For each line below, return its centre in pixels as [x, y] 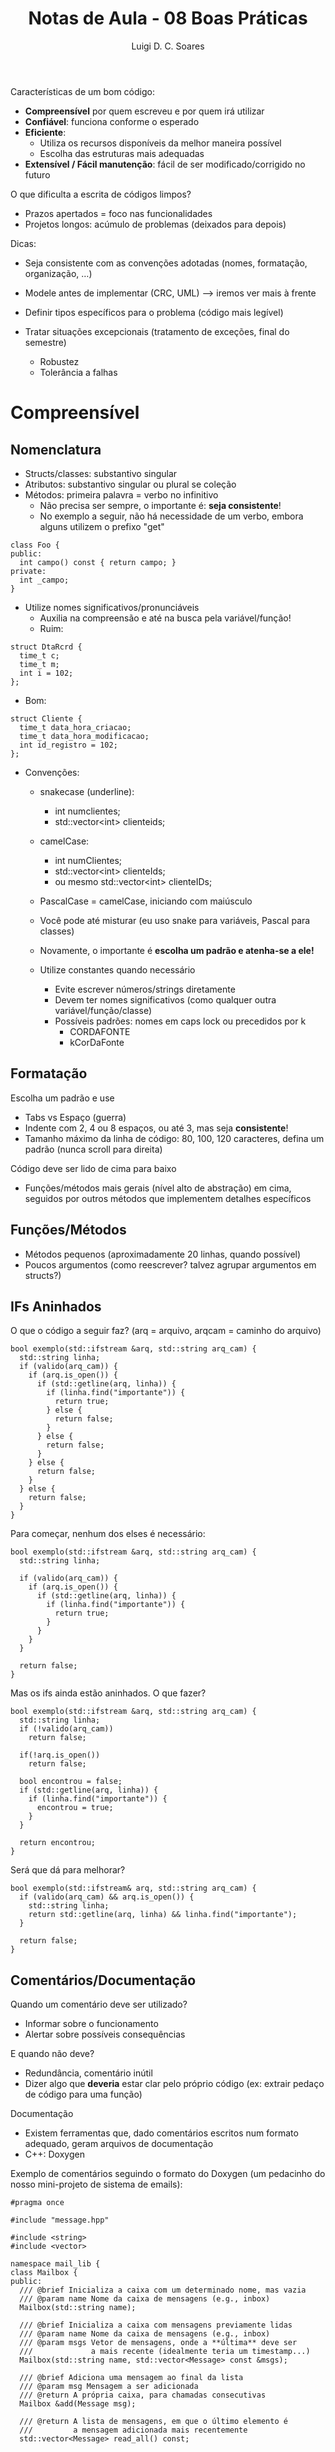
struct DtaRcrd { [46, 647]
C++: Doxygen [54, 2154]
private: [28, 571]
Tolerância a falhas [78, 372]
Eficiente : [45, 132]
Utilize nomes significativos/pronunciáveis [112, 607]
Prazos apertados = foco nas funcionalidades [118, 213]
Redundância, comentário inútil [88, 2073]
